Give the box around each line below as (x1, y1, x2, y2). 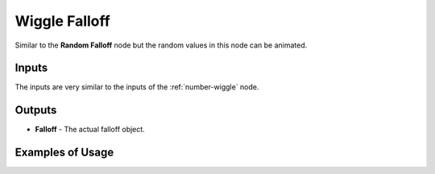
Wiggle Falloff (14, 12, 110, 30)
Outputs (14, 103, 57, 117)
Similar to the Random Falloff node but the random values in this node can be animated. (14, 40, 308, 50)
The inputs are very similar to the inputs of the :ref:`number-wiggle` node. (14, 82, 259, 92)
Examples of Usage (14, 146, 114, 159)
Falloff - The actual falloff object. (35, 125, 145, 135)
